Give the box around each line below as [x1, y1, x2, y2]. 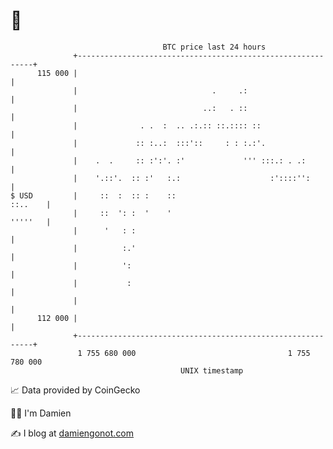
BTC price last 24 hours [162, 42, 267, 52]
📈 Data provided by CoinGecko [10, 384, 141, 396]
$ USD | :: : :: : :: [10, 190, 177, 201]
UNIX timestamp [180, 365, 244, 376]
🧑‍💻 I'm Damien [10, 407, 72, 419]
